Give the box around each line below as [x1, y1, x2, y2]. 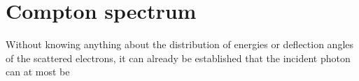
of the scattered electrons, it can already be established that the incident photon [6, 50, 351, 65]
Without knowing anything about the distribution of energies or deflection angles [6, 37, 354, 52]
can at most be [6, 64, 70, 79]
